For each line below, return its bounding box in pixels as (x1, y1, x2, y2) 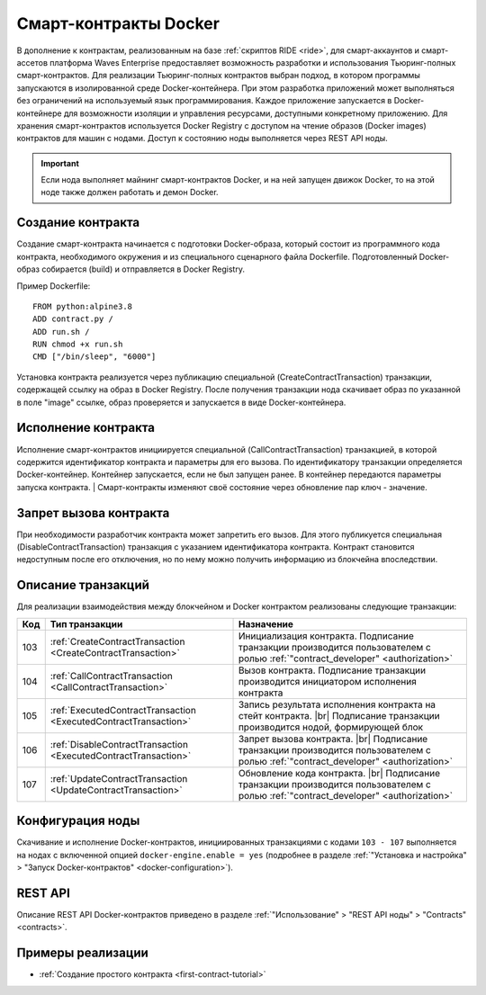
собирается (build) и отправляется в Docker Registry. (41, 264, 245, 274)
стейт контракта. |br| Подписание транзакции (238, 709, 440, 722)
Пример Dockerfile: (16, 280, 91, 291)
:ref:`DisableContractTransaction (49, 738, 189, 750)
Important (40, 157, 80, 168)
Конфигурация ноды (16, 813, 140, 829)
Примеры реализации (16, 946, 148, 961)
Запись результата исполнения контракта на (238, 698, 436, 711)
